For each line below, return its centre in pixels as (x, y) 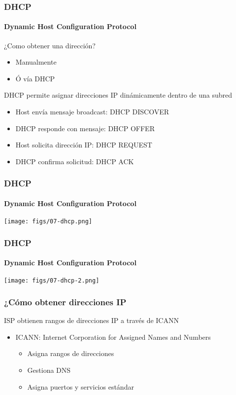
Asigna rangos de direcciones (71, 353)
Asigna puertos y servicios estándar (81, 386)
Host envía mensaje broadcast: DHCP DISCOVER (92, 112)
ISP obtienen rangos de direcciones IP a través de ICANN (91, 320)
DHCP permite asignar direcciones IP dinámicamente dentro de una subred (118, 95)
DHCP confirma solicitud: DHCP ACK (75, 161)
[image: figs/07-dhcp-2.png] (52, 281)
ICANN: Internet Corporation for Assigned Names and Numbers (113, 337)
